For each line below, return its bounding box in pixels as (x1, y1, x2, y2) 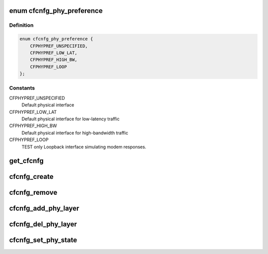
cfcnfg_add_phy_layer (9, 204, 79, 213)
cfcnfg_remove (9, 188, 58, 197)
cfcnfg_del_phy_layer (9, 220, 77, 229)
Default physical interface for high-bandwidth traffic (21, 130, 129, 136)
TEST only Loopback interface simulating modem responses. (21, 144, 146, 150)
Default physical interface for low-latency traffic (21, 116, 120, 122)
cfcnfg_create (9, 172, 54, 181)
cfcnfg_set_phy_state (9, 236, 77, 245)
